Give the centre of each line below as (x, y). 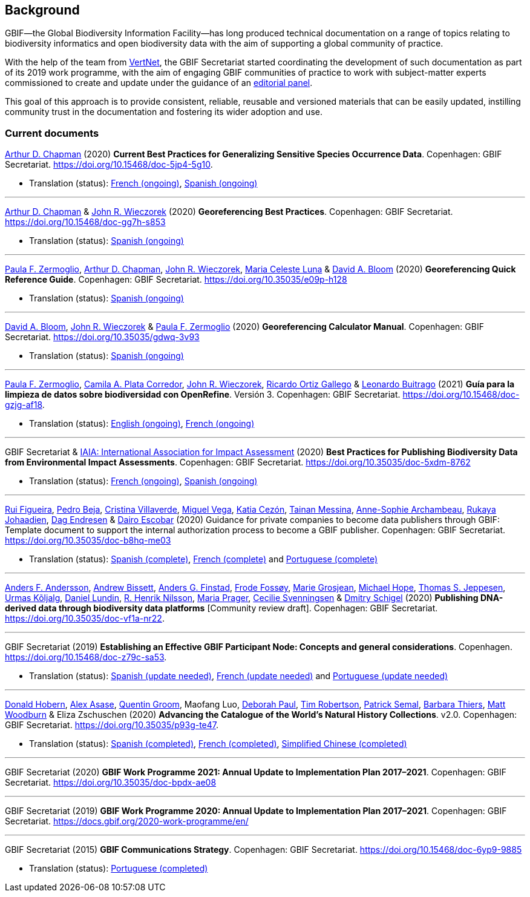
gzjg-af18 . (25, 405)
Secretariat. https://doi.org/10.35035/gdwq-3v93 (102, 337)
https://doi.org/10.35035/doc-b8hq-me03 (88, 540)
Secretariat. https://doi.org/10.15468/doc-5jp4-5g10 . (109, 165)
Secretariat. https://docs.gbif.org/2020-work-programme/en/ (127, 821)
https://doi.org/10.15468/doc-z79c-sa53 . (86, 657)
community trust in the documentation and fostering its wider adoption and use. (164, 112)
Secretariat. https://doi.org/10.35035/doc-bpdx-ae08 (111, 783)
